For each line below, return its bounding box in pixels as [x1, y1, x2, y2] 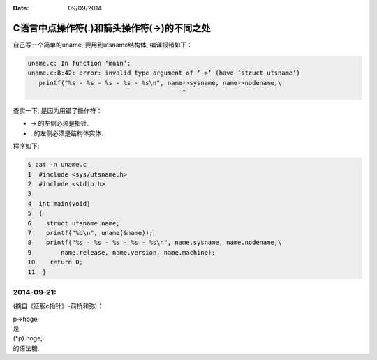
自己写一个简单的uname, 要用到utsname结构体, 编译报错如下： [13, 40, 193, 49]
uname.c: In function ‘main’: [27, 59, 131, 67]
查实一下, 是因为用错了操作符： [13, 107, 103, 115]
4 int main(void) [27, 200, 91, 207]
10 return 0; [27, 258, 84, 267]
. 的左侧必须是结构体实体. [30, 129, 104, 137]
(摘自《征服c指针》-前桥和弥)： [13, 302, 104, 310]
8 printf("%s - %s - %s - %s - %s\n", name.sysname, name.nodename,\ [27, 239, 282, 247]
